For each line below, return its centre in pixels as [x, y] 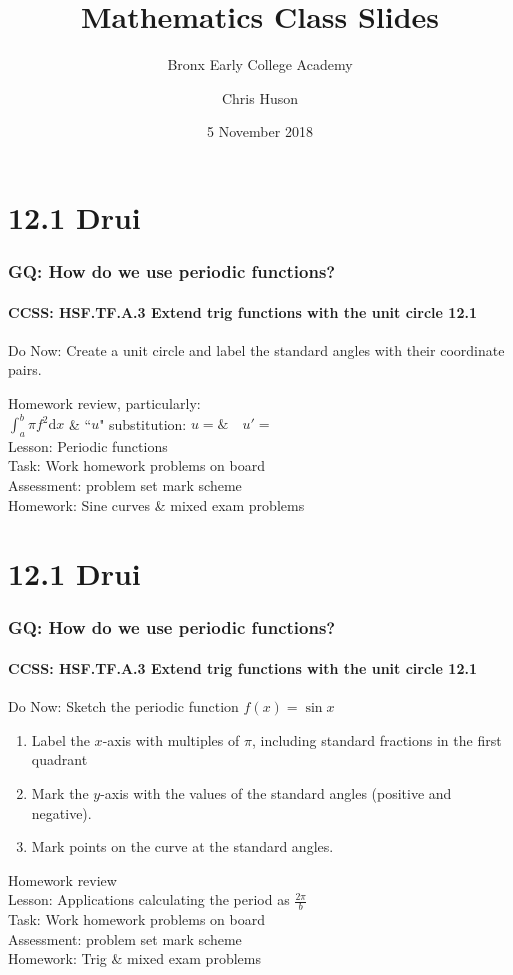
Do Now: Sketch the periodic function [123, 706]
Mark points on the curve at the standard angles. [182, 846]
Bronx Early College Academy [260, 64]
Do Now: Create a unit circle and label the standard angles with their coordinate [256, 349]
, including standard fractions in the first [376, 739]
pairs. [25, 369]
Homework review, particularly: [104, 402]
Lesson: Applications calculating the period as [149, 899]
